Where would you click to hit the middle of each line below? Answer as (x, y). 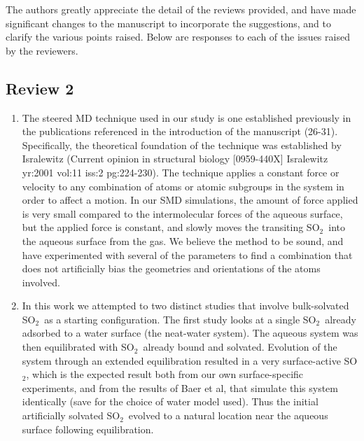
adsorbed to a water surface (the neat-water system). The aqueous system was (190, 333)
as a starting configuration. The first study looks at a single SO (180, 319)
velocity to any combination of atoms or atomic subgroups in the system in (183, 186)
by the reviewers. (42, 50)
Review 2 (40, 88)
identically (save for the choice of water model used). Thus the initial (170, 401)
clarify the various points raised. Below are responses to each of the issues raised (178, 37)
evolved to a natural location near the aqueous (228, 415)
